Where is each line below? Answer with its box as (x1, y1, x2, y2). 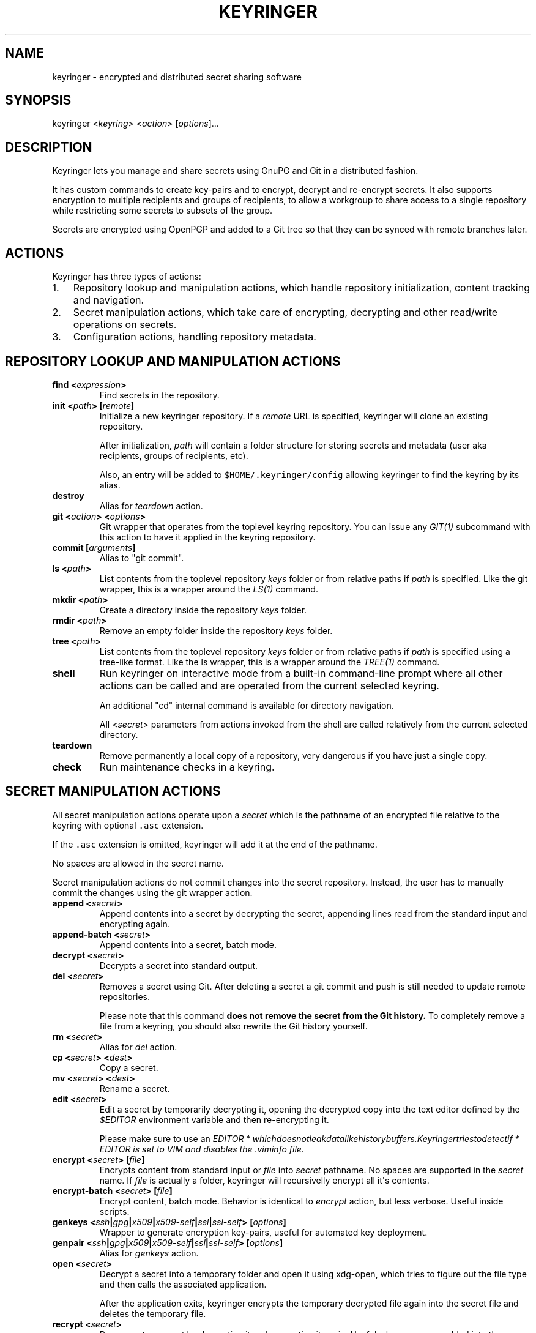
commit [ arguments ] (52, 542, 136, 553)
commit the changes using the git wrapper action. (52, 887, 253, 898)
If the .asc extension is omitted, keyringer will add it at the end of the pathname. (52, 838, 378, 849)
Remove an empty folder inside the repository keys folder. (99, 625, 333, 636)
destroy (52, 490, 84, 501)
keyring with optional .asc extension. (52, 820, 204, 831)
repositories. (99, 991, 150, 1002)
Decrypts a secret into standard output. (99, 960, 258, 971)
